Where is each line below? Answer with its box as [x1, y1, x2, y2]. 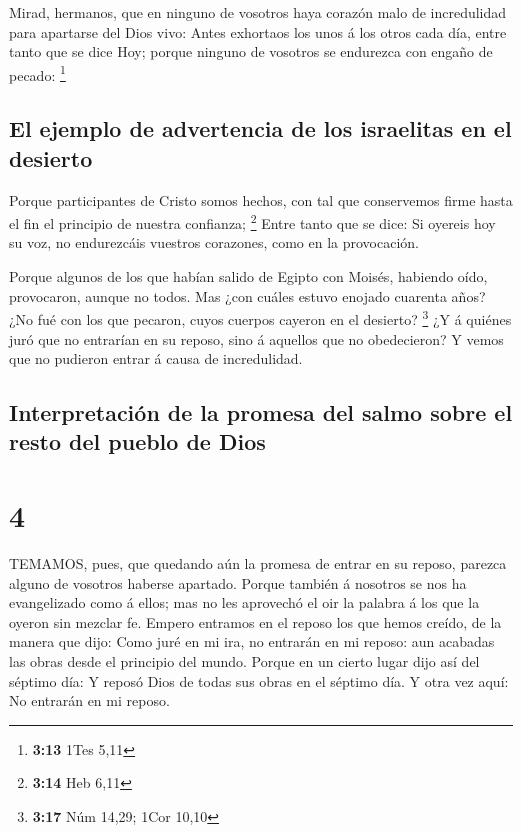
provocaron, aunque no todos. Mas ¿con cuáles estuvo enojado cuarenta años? [9, 285, 486, 306]
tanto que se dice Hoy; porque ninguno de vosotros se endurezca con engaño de [9, 41, 493, 62]
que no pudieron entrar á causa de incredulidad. [9, 348, 303, 369]
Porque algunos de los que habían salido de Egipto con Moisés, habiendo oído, [9, 266, 488, 287]
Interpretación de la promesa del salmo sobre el [9, 397, 513, 428]
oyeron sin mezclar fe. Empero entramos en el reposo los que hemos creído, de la [9, 611, 502, 632]
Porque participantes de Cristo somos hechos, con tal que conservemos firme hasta [9, 189, 513, 210]
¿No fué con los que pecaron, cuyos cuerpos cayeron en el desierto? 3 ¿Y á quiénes [9, 306, 512, 329]
